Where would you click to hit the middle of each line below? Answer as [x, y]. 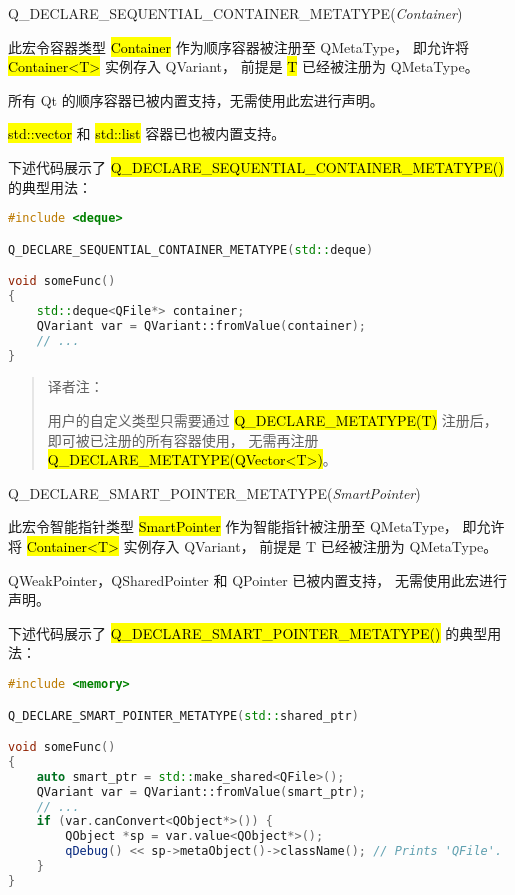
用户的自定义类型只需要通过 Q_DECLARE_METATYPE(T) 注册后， [272, 420]
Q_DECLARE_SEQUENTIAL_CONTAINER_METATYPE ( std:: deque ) [191, 249]
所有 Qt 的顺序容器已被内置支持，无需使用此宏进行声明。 [196, 99]
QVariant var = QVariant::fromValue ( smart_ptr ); [201, 791]
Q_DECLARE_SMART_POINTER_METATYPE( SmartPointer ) [214, 492]
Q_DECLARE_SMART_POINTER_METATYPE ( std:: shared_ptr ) [183, 715]
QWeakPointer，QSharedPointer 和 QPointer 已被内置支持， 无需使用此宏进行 [257, 579]
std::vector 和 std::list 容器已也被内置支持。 [147, 133]
